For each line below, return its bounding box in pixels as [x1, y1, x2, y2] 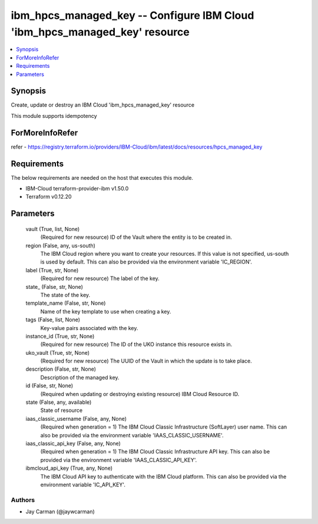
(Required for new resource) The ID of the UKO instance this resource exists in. [40, 341, 233, 348]
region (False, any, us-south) [25, 242, 95, 249]
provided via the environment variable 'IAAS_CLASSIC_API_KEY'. [40, 456, 197, 463]
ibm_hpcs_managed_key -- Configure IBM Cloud [11, 9, 254, 22]
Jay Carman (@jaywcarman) [25, 508, 95, 515]
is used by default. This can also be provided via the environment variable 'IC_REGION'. [40, 258, 253, 265]
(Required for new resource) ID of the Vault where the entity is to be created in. [40, 233, 233, 241]
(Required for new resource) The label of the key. [40, 275, 160, 282]
